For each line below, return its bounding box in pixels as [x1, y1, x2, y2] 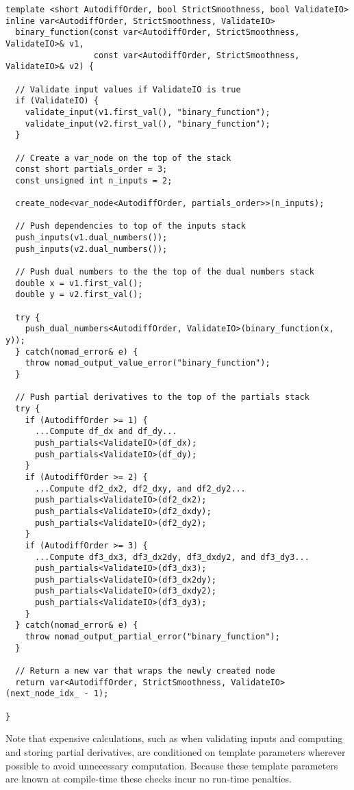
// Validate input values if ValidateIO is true [15, 84, 241, 94]
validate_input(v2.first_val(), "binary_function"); [25, 118, 270, 129]
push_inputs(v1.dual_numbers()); [15, 233, 168, 243]
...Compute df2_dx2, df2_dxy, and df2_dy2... [34, 483, 246, 494]
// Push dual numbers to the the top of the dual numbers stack [15, 267, 315, 277]
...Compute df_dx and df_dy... [34, 426, 177, 437]
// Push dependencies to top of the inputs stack [15, 221, 246, 231]
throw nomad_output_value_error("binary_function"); [25, 358, 270, 368]
